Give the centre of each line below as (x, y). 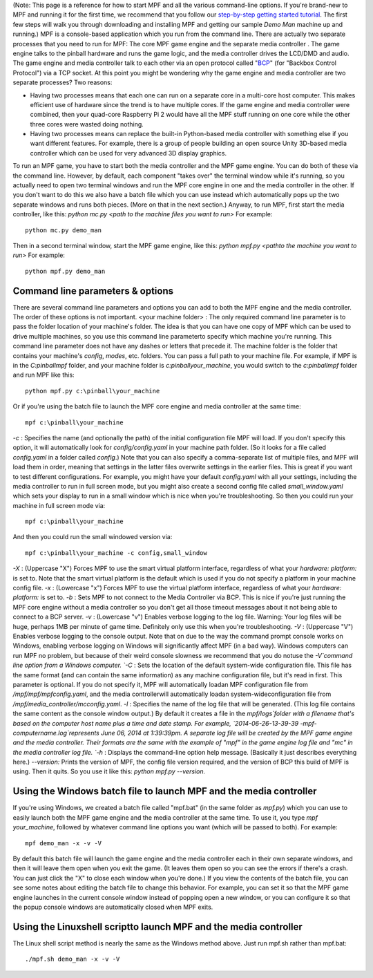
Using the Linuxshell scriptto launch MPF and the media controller (158, 927)
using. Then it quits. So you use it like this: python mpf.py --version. (109, 771)
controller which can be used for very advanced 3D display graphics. (128, 153)
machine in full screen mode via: (59, 505)
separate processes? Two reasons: (63, 82)
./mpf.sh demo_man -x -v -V (73, 959)
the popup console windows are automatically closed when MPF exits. (113, 907)
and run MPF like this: (44, 375)
